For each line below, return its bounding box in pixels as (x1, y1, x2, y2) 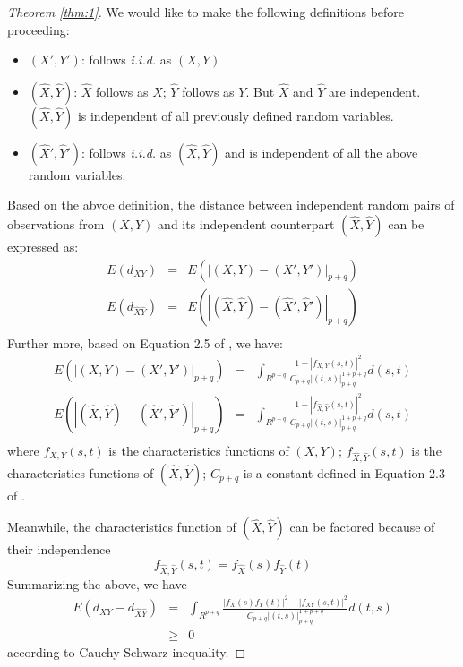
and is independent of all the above (225, 142, 418, 161)
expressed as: (7, 236, 79, 255)
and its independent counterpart (158, 214, 335, 233)
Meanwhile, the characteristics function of (7, 517, 236, 536)
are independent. (329, 81, 421, 100)
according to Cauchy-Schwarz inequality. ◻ (7, 642, 246, 661)
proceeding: (7, 20, 70, 38)
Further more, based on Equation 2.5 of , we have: (7, 333, 283, 352)
